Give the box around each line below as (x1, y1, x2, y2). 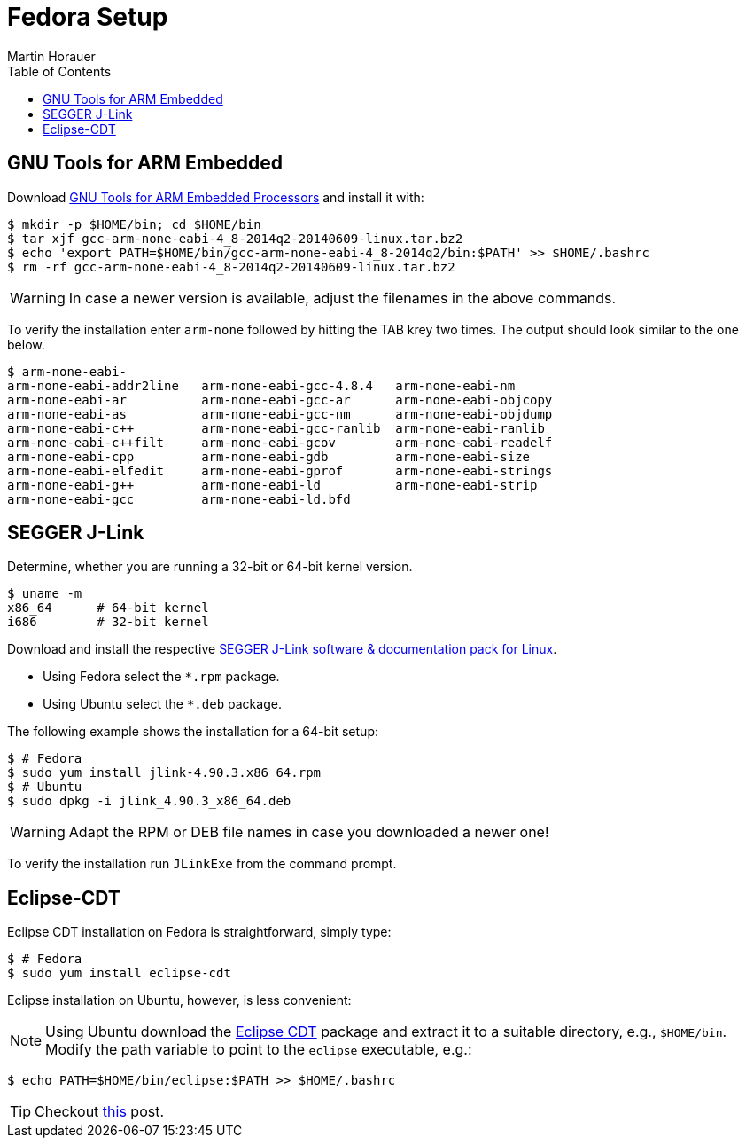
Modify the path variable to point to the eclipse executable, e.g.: (45, 1040, 472, 1059)
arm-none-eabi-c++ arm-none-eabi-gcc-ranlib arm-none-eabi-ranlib (7, 420, 545, 435)
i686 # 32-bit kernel (7, 615, 209, 630)
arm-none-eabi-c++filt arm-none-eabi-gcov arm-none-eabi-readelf (7, 435, 553, 450)
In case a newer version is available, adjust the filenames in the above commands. (68, 288, 616, 307)
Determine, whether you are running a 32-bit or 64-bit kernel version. (7, 559, 413, 575)
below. (7, 336, 45, 352)
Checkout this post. (35, 1102, 165, 1121)
